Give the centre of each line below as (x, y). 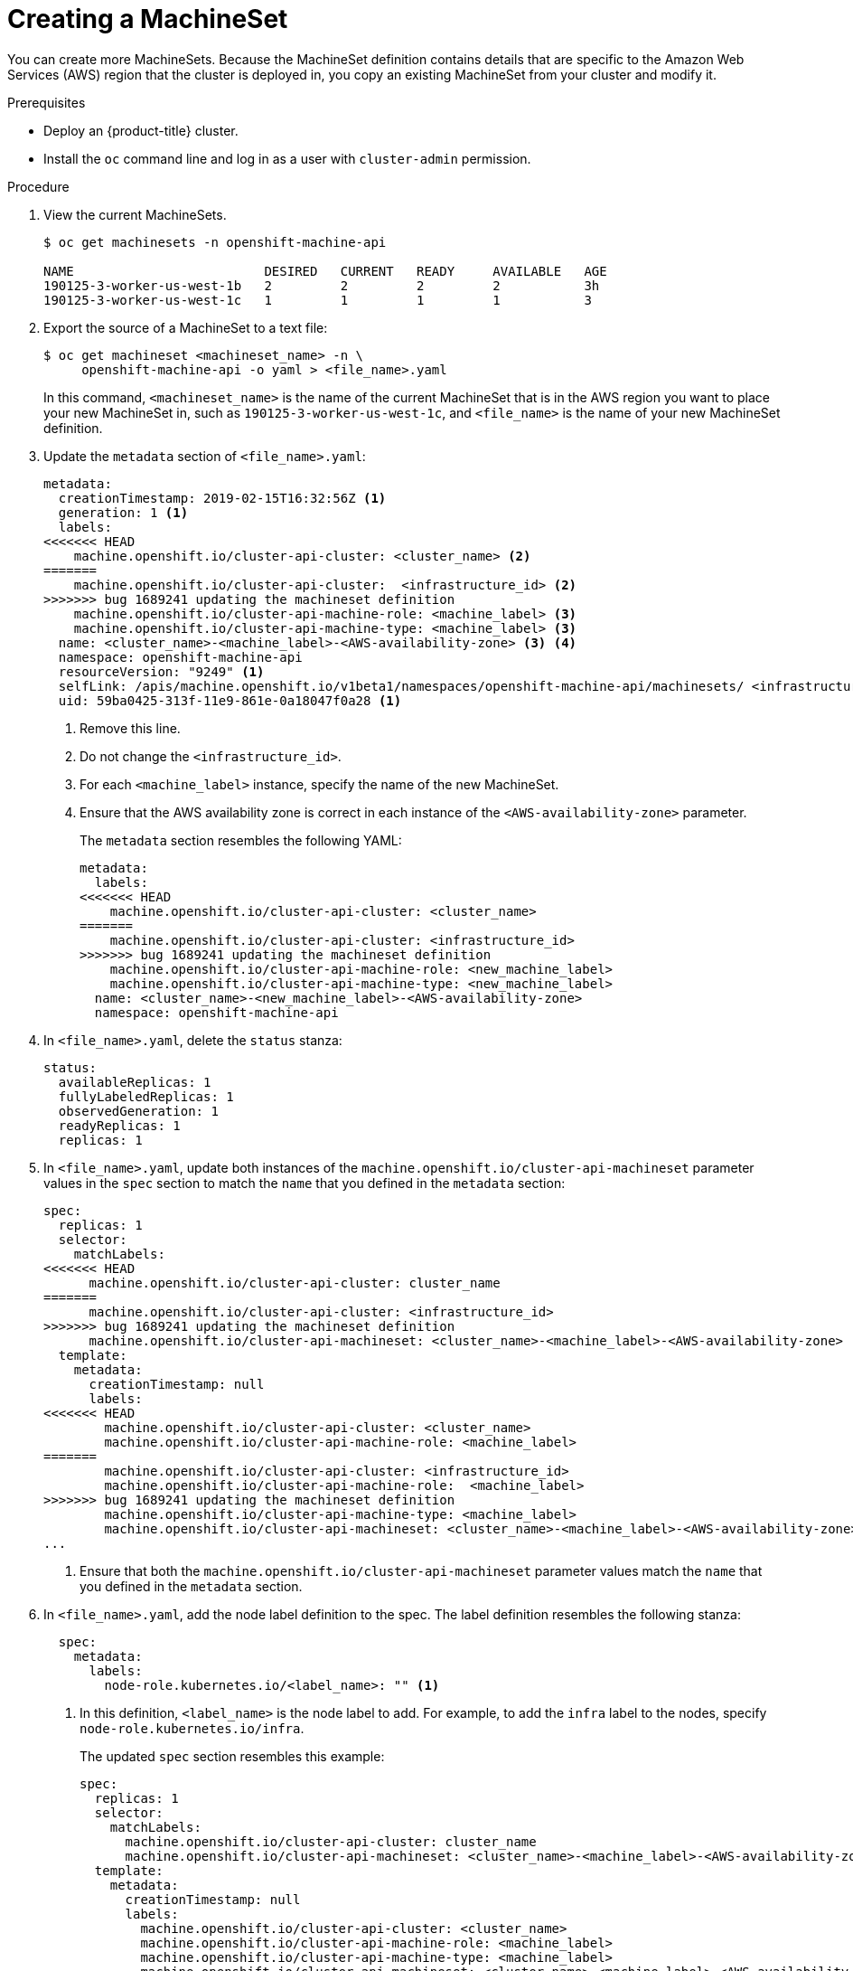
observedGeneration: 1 (138, 1111)
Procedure (38, 186)
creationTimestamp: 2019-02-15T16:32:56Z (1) (222, 498)
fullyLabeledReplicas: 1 (146, 1096)
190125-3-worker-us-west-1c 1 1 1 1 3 (318, 300)
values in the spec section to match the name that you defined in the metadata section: (305, 1183)
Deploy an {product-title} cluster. (141, 130)
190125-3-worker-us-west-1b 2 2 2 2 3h (322, 285)
